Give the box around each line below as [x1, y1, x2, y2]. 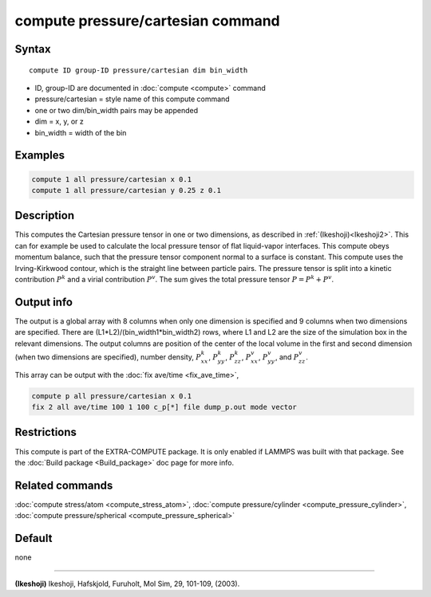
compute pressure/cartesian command [14, 12, 280, 29]
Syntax [14, 42, 51, 56]
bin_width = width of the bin [34, 128, 127, 137]
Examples [14, 148, 65, 163]
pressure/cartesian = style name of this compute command [34, 94, 231, 104]
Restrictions [14, 426, 77, 439]
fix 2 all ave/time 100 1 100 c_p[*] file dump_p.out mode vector [31, 403, 297, 412]
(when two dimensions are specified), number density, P [14, 352, 201, 362]
